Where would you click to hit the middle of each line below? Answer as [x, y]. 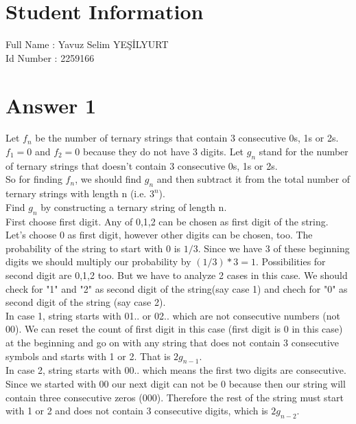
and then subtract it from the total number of [253, 179]
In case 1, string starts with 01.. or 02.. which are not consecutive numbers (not [173, 315]
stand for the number [304, 152]
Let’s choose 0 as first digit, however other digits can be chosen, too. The [159, 235]
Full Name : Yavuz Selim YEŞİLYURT [87, 44]
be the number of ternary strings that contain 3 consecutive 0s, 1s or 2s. [187, 138]
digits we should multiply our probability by [98, 261]
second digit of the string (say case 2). [86, 302]
